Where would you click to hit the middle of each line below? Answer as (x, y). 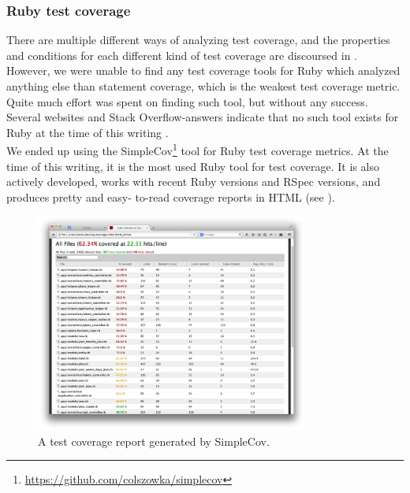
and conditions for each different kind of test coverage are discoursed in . (182, 55)
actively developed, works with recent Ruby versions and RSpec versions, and (194, 182)
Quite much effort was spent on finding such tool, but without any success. (187, 101)
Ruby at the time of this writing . (88, 132)
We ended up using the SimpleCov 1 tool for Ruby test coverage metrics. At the (198, 150)
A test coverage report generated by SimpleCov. (154, 441)
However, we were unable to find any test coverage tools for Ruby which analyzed (203, 70)
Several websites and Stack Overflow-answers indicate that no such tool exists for (203, 117)
